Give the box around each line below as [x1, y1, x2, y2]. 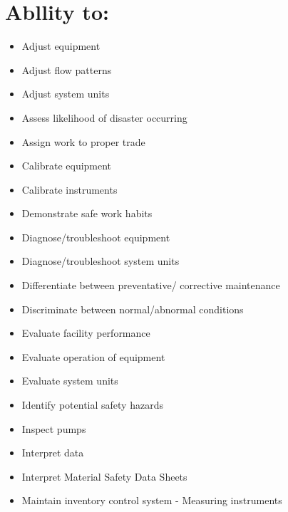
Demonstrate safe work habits [21, 206, 153, 221]
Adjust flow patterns [21, 62, 112, 77]
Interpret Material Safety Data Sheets [21, 469, 187, 484]
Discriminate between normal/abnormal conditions [21, 301, 244, 316]
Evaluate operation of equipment [21, 349, 165, 364]
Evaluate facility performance [21, 325, 150, 340]
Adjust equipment [21, 38, 101, 53]
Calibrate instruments [21, 182, 118, 197]
